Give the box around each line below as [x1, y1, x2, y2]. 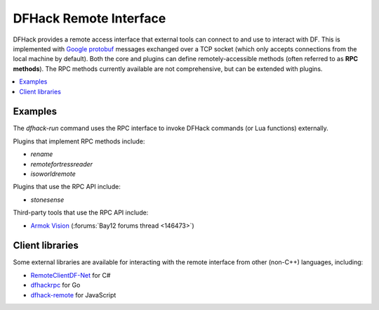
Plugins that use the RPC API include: [13, 183, 121, 191]
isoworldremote [30, 169, 77, 178]
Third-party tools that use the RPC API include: [13, 208, 149, 217]
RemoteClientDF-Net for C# [30, 271, 111, 279]
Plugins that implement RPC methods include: [13, 137, 145, 146]
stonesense [30, 195, 65, 204]
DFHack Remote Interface [13, 11, 166, 26]
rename [30, 150, 53, 158]
